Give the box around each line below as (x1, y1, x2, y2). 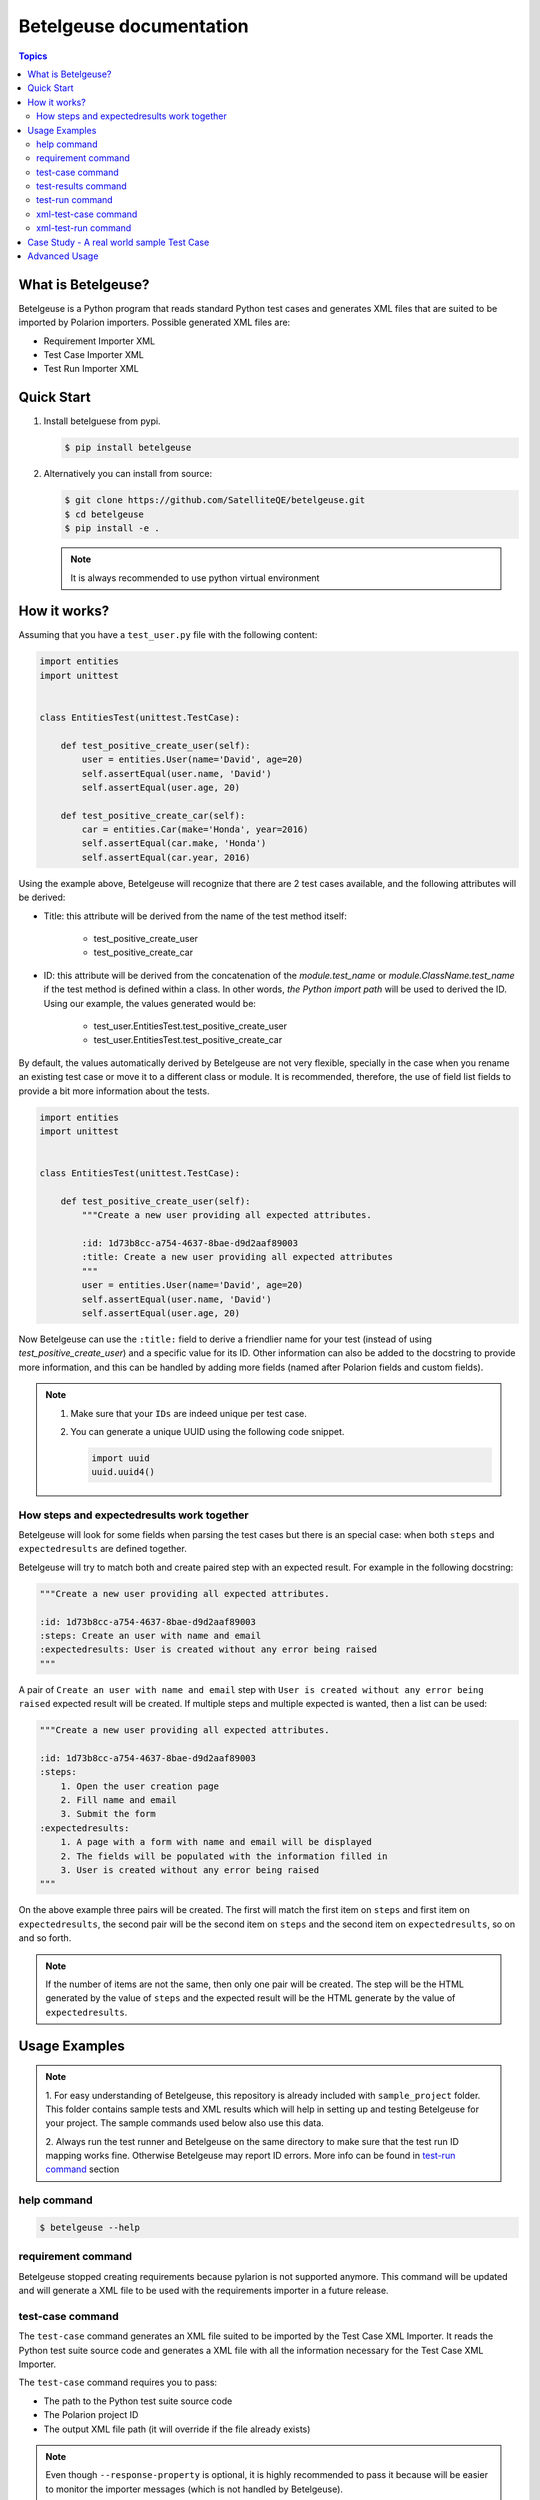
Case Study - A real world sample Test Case (27, 236, 210, 248)
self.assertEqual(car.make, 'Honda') (81, 838, 267, 849)
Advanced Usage (27, 250, 99, 262)
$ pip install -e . (64, 523, 160, 534)
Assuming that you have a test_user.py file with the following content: (18, 629, 318, 641)
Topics (18, 50, 48, 62)
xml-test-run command (36, 222, 132, 234)
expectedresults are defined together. (18, 1543, 187, 1555)
